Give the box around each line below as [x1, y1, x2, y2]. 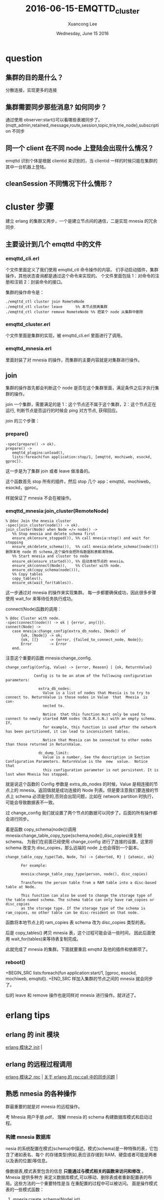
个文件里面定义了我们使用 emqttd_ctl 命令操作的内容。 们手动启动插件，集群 [5, 266, 159, 272]
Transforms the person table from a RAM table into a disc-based [20, 880, 157, 885]
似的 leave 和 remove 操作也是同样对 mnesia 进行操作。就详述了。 [5, 992, 139, 998]
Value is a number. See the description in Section [42, 754, 150, 759]
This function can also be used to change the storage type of [20, 893, 152, 898]
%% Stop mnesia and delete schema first [12, 531, 96, 536]
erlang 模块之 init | [5, 1044, 42, 1050]
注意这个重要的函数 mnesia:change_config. [5, 655, 92, 661]
